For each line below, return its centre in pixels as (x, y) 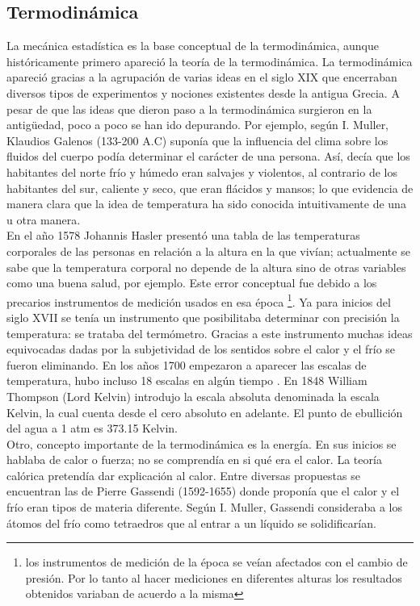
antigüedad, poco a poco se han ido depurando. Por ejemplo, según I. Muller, (198, 125)
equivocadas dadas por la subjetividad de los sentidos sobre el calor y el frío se (201, 349)
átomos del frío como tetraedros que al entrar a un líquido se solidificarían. (191, 522)
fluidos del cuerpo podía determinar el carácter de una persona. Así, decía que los (208, 156)
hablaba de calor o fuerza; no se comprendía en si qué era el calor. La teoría (194, 460)
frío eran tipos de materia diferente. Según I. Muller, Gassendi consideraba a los (204, 507)
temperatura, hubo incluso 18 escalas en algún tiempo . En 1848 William (187, 380)
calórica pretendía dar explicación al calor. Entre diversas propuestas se (183, 475)
